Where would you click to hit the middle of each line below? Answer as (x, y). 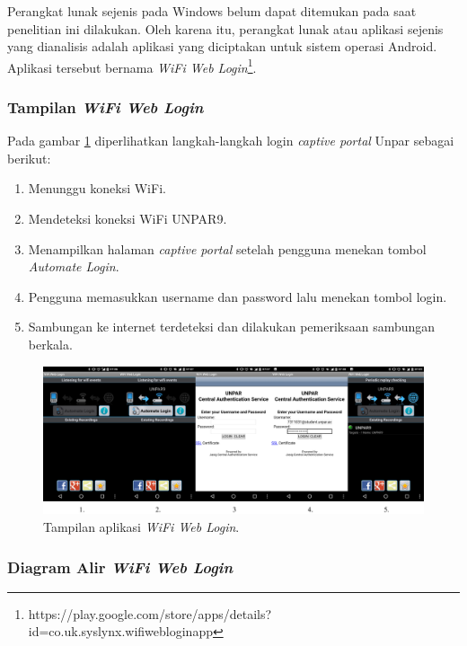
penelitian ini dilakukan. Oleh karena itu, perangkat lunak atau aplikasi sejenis (225, 28)
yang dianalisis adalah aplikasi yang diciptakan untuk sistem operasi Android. (222, 46)
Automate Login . (74, 266)
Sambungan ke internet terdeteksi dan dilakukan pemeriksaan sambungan (232, 327)
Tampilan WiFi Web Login (106, 106)
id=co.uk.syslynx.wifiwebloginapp (120, 631)
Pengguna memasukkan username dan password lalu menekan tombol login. (238, 296)
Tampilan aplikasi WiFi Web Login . (141, 526)
